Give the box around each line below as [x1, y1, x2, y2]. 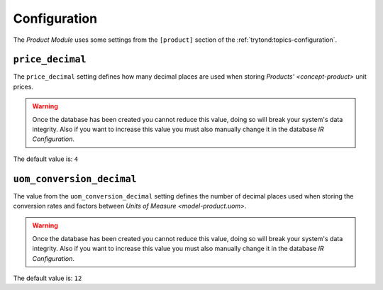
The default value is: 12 [13, 274, 82, 283]
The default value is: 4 [13, 155, 78, 163]
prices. [13, 82, 33, 91]
